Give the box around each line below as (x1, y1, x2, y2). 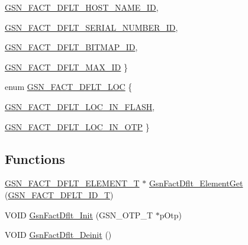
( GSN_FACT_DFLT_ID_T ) (5, 188, 114, 201)
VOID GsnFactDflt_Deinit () (5, 228, 112, 241)
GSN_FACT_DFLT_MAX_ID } (5, 60, 128, 73)
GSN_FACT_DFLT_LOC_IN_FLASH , (5, 100, 155, 112)
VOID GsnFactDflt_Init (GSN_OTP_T (5, 208, 153, 221)
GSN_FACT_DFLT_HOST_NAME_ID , (5, 1, 159, 13)
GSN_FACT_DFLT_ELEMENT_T (5, 177, 140, 189)
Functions (5, 149, 65, 167)
